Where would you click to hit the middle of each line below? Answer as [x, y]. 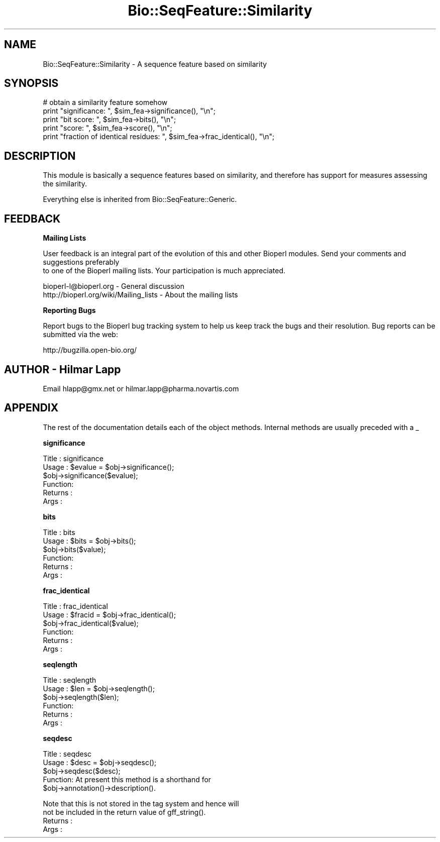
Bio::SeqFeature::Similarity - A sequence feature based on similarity [155, 64]
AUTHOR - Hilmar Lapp [63, 369]
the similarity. [65, 184]
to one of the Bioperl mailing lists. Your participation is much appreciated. [164, 271]
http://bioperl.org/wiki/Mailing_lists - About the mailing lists [140, 295]
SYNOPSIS [31, 83]
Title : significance [73, 458]
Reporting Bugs [69, 310]
